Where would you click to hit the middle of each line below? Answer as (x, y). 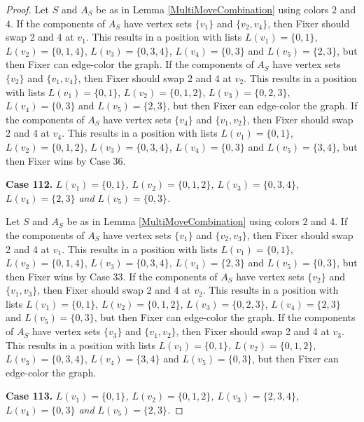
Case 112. (29, 184)
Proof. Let (27, 9)
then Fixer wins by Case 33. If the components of (112, 276)
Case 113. (29, 396)
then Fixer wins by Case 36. (66, 160)
